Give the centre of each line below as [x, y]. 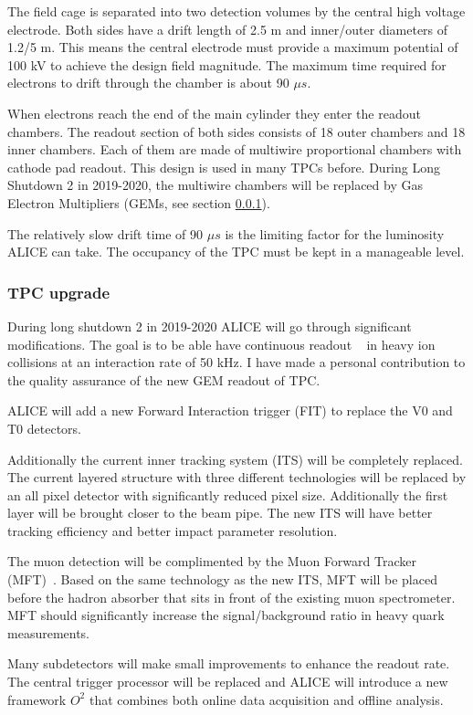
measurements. [49, 632]
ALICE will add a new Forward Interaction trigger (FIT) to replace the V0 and [230, 410]
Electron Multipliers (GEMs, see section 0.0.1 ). [139, 202]
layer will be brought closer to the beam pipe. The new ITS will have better [220, 513]
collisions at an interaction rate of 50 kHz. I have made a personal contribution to [236, 362]
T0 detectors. [44, 428]
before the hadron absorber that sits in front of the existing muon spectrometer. [231, 597]
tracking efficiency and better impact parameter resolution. [173, 530]
